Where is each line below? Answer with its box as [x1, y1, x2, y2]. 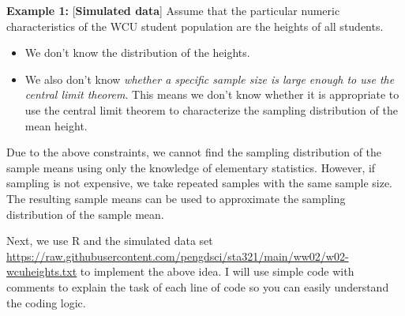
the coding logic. [6, 294, 86, 310]
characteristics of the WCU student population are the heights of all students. [6, 17, 384, 34]
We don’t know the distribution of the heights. [24, 44, 250, 61]
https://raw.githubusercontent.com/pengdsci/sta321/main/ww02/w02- [6, 247, 349, 264]
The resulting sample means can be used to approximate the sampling [6, 190, 346, 206]
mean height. [24, 117, 88, 134]
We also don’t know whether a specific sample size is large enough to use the [24, 70, 395, 87]
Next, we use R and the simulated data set [6, 232, 213, 249]
